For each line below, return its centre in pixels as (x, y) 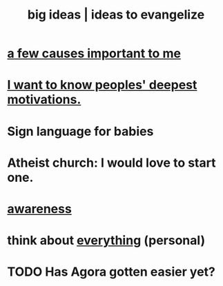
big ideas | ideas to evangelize (116, 15)
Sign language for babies (80, 131)
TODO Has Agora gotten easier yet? (111, 272)
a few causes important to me (94, 53)
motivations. (44, 100)
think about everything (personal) (106, 241)
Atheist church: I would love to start (111, 163)
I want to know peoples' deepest (102, 85)
